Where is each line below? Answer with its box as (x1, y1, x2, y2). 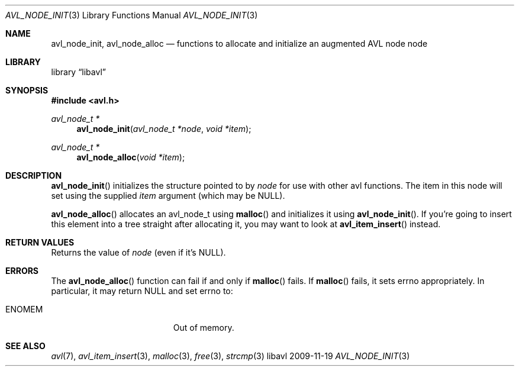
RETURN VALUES (5, 237, 75, 247)
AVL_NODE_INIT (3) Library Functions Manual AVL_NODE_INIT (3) (5, 10, 258, 20)
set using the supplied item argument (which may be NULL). (51, 191, 285, 201)
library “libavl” (51, 67, 106, 77)
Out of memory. (173, 322, 234, 333)
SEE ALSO (5, 341, 46, 351)
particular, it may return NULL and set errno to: (51, 286, 233, 296)
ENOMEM (5, 304, 43, 314)
